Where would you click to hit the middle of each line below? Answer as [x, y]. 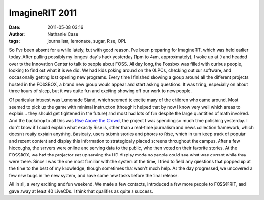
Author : [17, 34]
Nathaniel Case [63, 34]
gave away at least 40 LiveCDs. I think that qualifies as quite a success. [81, 191]
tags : [14, 41]
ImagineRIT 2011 [43, 13]
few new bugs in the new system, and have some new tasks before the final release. [94, 175]
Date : [15, 27]
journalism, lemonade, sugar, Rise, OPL [87, 41]
